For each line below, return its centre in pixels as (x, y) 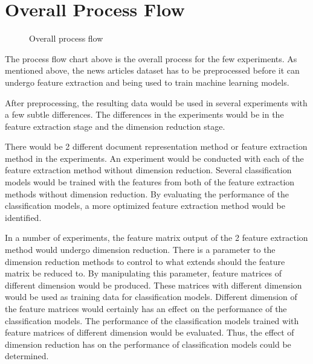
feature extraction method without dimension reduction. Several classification (148, 170)
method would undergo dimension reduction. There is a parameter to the (140, 250)
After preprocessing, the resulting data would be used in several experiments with (156, 102)
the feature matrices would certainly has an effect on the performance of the (146, 308)
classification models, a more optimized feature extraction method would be (145, 206)
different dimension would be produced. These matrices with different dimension (153, 285)
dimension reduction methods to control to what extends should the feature (145, 261)
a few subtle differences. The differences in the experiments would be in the (144, 114)
